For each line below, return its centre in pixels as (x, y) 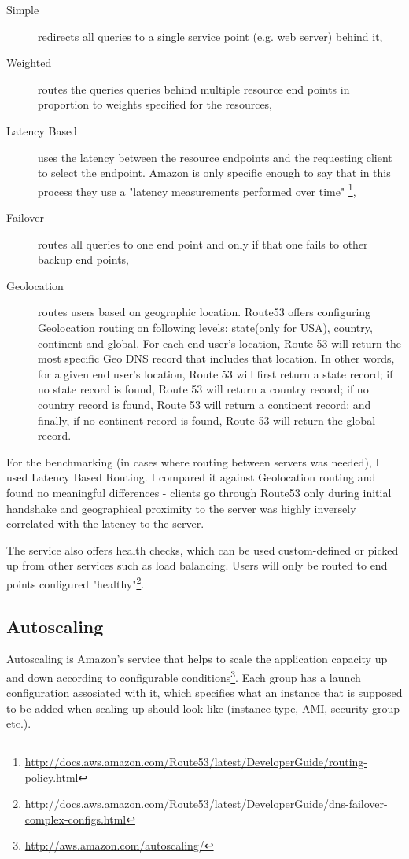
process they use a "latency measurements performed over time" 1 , (197, 190)
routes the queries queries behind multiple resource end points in (194, 88)
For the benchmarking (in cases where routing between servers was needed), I (193, 461)
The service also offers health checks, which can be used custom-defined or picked (203, 549)
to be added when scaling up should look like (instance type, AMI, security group (203, 708)
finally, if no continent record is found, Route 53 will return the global (207, 420)
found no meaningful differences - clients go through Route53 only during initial (199, 492)
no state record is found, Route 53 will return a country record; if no (203, 389)
